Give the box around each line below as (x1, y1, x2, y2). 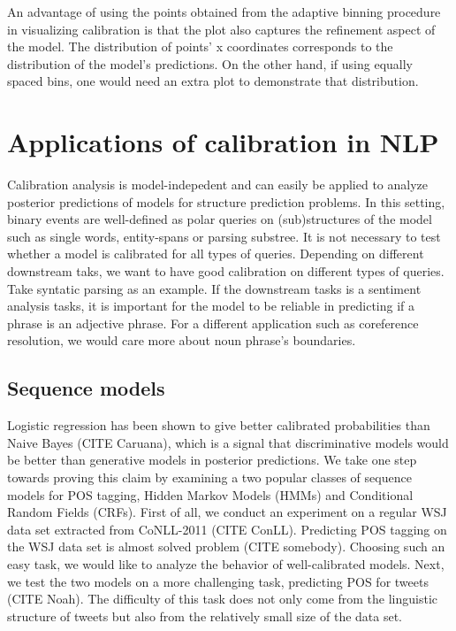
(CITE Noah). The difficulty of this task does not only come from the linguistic (7, 589, 438, 608)
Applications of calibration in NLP (7, 124, 439, 160)
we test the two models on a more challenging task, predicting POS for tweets (7, 572, 429, 590)
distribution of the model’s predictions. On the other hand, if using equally (7, 54, 414, 73)
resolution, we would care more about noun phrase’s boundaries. (7, 331, 356, 350)
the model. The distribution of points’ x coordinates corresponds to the (7, 37, 393, 56)
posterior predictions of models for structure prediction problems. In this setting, (7, 192, 445, 211)
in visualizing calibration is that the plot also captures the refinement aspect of (7, 19, 436, 38)
